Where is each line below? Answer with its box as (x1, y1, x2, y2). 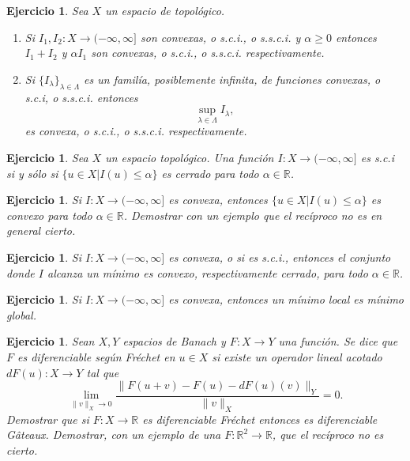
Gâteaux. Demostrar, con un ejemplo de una (6, 426, 221, 443)
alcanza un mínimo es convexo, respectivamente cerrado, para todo (47, 264, 368, 281)
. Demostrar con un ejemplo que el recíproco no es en (123, 206, 382, 223)
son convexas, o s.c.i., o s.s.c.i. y (141, 28, 301, 45)
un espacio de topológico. (105, 2, 225, 18)
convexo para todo (6, 206, 92, 223)
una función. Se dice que (278, 333, 398, 350)
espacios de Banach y (122, 333, 226, 350)
